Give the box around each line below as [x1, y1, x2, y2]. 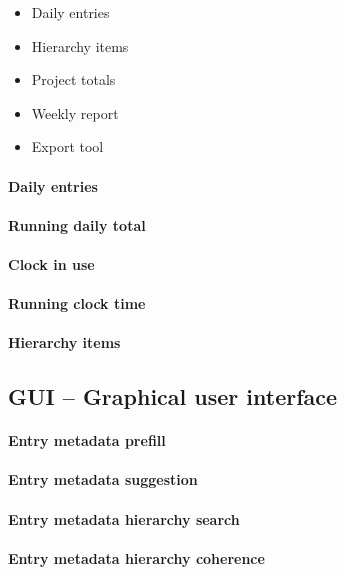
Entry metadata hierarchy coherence [8, 547, 265, 568]
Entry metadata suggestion [8, 469, 198, 490]
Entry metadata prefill [8, 430, 166, 451]
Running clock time [8, 293, 146, 314]
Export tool [31, 136, 104, 157]
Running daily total [8, 214, 146, 235]
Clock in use [8, 253, 95, 274]
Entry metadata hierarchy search [8, 508, 240, 529]
